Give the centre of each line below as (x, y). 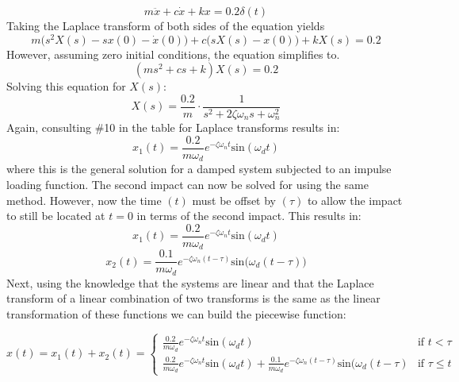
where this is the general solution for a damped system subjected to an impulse (199, 169)
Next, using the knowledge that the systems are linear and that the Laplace (190, 282)
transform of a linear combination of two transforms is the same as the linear (193, 298)
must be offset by (234, 200)
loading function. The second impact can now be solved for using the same (187, 185)
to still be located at (56, 216)
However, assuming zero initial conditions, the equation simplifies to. (173, 54)
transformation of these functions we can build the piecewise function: (176, 314)
